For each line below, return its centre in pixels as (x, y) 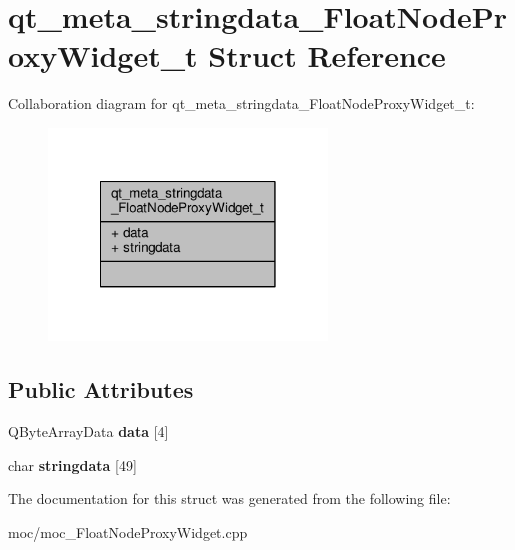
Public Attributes (101, 389)
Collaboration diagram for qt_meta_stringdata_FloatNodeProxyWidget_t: (241, 103)
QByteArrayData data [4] (88, 431)
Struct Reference (327, 55)
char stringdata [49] (72, 464)
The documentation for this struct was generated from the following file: (229, 498)
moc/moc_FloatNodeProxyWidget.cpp (128, 532)
